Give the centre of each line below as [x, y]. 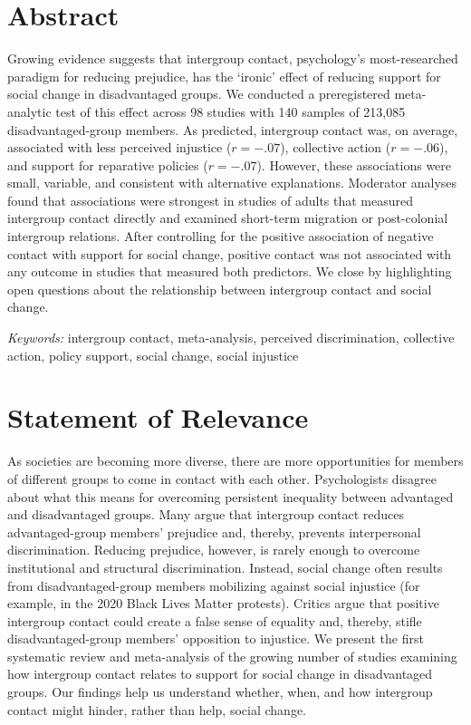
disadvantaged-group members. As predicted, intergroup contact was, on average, [233, 129]
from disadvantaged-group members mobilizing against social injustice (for [214, 585]
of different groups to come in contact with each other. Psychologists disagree [222, 478]
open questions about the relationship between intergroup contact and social [220, 289]
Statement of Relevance [158, 417]
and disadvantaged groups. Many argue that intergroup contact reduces [206, 514]
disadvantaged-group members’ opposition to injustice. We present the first [216, 638]
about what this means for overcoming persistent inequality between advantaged [231, 496]
